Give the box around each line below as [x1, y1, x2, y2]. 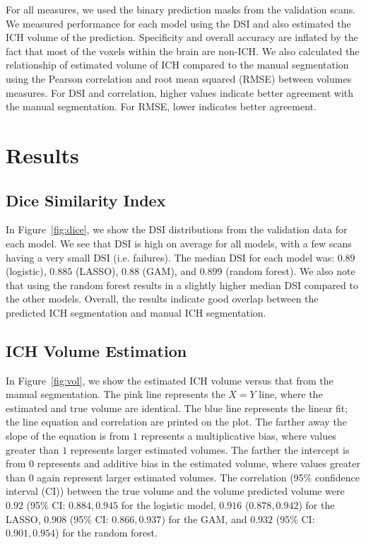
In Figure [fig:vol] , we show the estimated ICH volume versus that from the [6, 373, 333, 387]
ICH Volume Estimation [6, 339, 187, 361]
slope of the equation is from [6, 428, 130, 443]
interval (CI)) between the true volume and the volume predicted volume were [6, 484, 345, 498]
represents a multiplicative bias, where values [141, 428, 336, 443]
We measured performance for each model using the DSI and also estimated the [6, 16, 351, 30]
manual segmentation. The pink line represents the [6, 387, 225, 402]
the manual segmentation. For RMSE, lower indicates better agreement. [6, 99, 317, 114]
